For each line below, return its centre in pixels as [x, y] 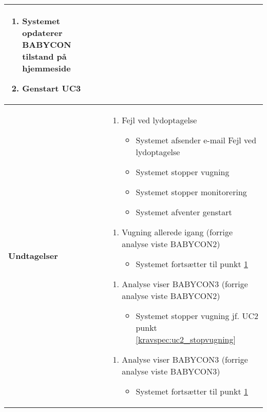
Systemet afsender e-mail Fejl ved [196, 140]
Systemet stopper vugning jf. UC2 [197, 316]
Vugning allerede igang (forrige [177, 232]
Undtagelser [33, 256]
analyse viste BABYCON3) [171, 371]
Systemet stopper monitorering [191, 192]
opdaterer [42, 33]
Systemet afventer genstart [184, 212]
